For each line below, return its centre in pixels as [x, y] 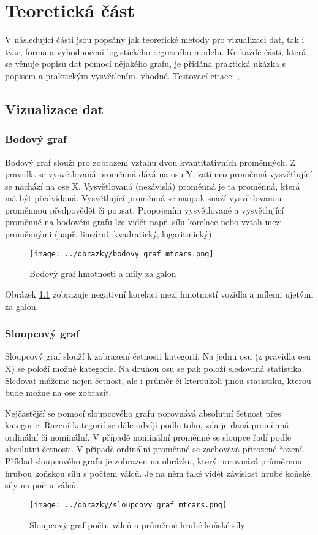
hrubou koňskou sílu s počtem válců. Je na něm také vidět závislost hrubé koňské [158, 473]
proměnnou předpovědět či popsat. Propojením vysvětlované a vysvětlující [145, 210]
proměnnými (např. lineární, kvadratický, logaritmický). [110, 234]
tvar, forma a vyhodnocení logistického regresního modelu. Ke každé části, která [156, 51]
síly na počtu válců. [42, 485]
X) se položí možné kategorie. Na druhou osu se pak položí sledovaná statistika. [155, 368]
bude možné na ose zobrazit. [58, 392]
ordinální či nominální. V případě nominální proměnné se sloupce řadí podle [148, 437]
